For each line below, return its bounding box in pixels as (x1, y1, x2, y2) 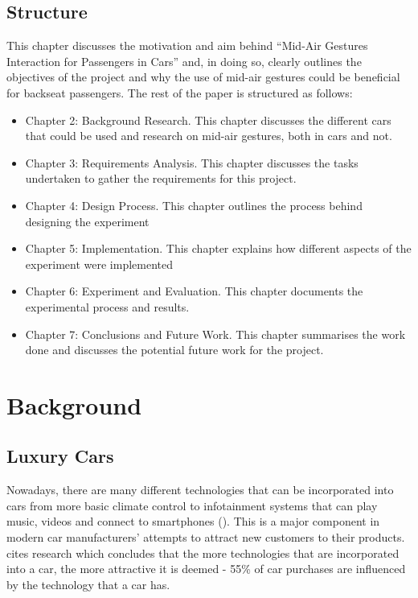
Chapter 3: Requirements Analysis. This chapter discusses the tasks (25, 154, 359, 171)
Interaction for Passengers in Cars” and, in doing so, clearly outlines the (6, 52, 362, 69)
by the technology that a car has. (6, 575, 170, 592)
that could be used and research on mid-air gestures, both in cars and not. (25, 127, 392, 144)
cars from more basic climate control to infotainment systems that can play (6, 497, 378, 513)
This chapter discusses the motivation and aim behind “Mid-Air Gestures (6, 37, 368, 54)
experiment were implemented (25, 255, 174, 272)
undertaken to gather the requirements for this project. (25, 170, 297, 187)
